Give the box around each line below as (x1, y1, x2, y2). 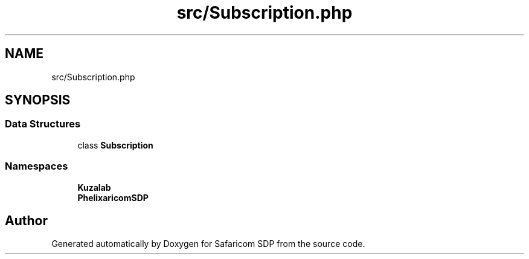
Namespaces (5, 160, 68, 173)
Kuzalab (77, 182, 111, 193)
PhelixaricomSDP (77, 192, 149, 203)
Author (5, 213, 48, 228)
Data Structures (5, 118, 81, 130)
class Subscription (77, 139, 153, 150)
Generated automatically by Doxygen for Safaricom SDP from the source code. (51, 238, 365, 249)
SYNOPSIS (5, 92, 71, 108)
